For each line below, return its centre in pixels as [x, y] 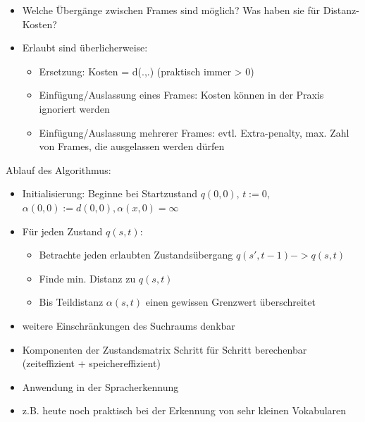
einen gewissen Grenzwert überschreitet [230, 302]
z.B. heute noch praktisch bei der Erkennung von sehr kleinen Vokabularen [184, 410]
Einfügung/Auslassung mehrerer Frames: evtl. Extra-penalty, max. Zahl [194, 132]
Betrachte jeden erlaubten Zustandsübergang [136, 255]
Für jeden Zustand [62, 231]
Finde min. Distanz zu [87, 278]
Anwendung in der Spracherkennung [100, 386]
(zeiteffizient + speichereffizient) [91, 363]
